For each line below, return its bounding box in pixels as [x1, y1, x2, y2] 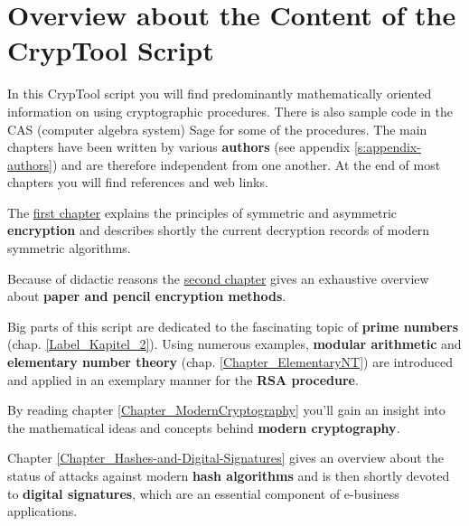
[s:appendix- [353, 137, 421, 156]
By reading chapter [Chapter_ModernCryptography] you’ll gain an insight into [7, 400, 446, 419]
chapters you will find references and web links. [7, 173, 268, 192]
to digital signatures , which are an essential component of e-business [7, 484, 399, 503]
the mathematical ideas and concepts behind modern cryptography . [7, 418, 400, 437]
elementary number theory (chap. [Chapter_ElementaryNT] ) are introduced [7, 352, 453, 371]
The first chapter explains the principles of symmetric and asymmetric [7, 202, 398, 221]
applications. [7, 502, 78, 521]
